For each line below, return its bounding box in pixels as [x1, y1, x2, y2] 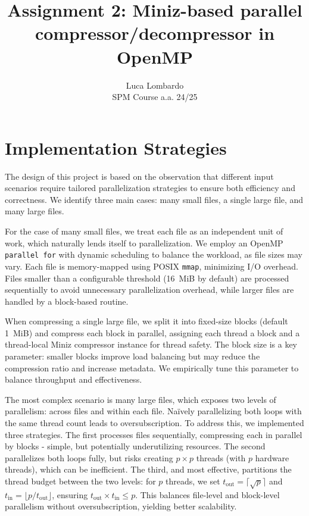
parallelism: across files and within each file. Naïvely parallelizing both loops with [5, 405, 302, 417]
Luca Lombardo [126, 79, 184, 91]
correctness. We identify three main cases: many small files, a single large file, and [5, 193, 304, 205]
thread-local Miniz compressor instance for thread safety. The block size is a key [5, 338, 298, 351]
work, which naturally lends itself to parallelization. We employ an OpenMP [5, 236, 283, 249]
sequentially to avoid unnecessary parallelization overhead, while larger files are [5, 283, 294, 296]
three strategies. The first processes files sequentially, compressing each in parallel [5, 428, 302, 440]
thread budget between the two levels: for [5, 475, 156, 487]
